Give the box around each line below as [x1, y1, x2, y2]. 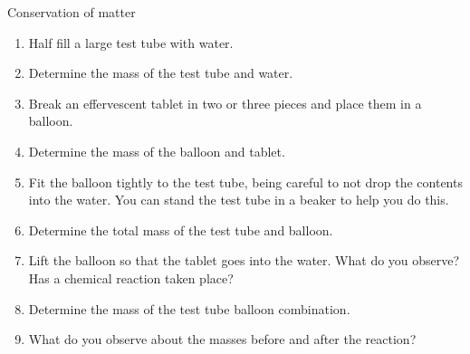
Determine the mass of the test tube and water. [28, 63, 293, 82]
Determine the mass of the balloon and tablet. [28, 141, 285, 160]
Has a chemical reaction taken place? [28, 268, 234, 287]
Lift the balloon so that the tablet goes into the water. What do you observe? [28, 251, 460, 270]
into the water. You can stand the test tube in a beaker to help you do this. [28, 190, 449, 209]
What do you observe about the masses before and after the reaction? [28, 330, 417, 349]
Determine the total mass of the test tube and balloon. [28, 220, 333, 239]
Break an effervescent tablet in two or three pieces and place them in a [28, 93, 422, 112]
